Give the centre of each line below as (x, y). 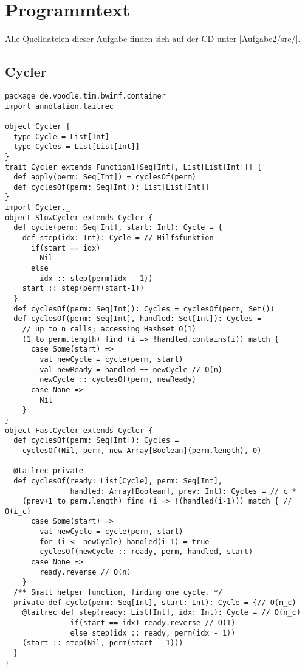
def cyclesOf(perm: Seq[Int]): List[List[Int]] (111, 187)
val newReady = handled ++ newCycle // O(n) (131, 369)
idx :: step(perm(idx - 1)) (96, 278)
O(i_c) (18, 511)
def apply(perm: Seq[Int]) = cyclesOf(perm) (105, 177)
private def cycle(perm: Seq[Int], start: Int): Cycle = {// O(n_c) (155, 602)
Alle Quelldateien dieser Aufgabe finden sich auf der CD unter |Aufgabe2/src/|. (153, 39)
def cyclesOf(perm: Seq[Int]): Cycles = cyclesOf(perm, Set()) (144, 309)
